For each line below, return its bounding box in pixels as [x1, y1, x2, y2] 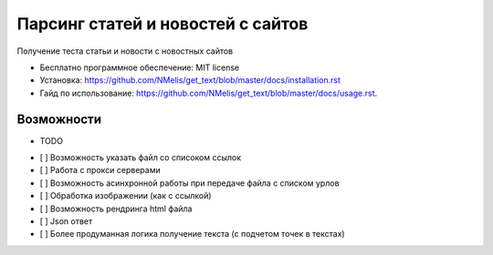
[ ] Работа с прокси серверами [39, 165, 161, 176]
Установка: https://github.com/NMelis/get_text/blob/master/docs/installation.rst [39, 75, 341, 86]
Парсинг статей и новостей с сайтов [16, 14, 309, 34]
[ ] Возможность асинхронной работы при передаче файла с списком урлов [39, 178, 340, 189]
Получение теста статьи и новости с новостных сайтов [16, 46, 234, 56]
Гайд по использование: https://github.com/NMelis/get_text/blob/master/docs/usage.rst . [39, 87, 378, 98]
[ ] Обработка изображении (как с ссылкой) [39, 190, 212, 201]
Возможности [16, 111, 102, 127]
